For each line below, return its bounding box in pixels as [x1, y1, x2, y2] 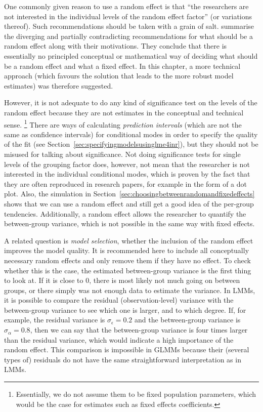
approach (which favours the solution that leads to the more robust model [4, 70, 234, 81]
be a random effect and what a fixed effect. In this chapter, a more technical [4, 60, 241, 71]
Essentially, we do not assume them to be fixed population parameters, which [16, 389, 256, 399]
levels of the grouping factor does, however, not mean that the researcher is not [4, 158, 250, 169]
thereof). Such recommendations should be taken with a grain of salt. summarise [4, 21, 254, 31]
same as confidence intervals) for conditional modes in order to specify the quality [4, 129, 258, 139]
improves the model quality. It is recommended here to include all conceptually [4, 245, 249, 256]
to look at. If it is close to [4, 275, 83, 285]
